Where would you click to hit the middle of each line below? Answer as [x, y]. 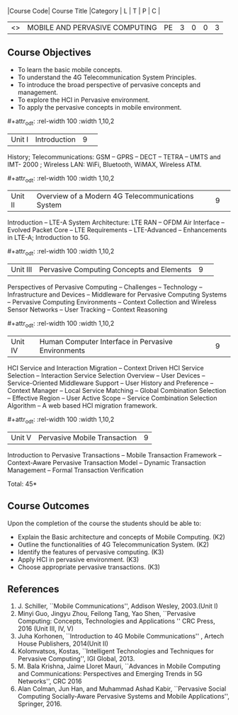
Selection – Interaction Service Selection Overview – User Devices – [106, 376]
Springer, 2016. [40, 704]
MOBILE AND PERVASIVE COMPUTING [92, 27]
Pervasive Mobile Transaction [87, 437]
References [33, 589]
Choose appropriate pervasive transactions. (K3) [89, 567]
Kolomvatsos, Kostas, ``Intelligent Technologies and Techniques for [115, 651]
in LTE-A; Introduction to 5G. [49, 238]
